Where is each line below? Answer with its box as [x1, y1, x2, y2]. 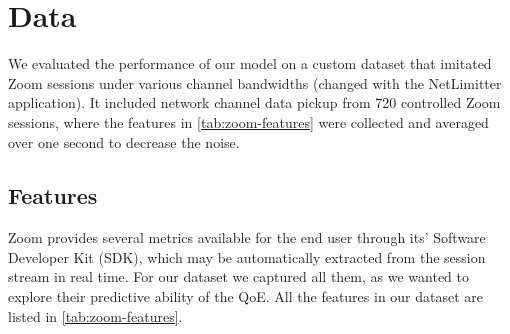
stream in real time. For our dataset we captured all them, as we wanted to [8, 266, 470, 287]
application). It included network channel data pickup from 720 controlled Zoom [8, 92, 501, 113]
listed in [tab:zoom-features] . [8, 305, 183, 326]
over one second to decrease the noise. [8, 131, 240, 152]
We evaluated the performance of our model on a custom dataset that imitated [8, 53, 492, 74]
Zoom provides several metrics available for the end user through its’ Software [8, 227, 486, 248]
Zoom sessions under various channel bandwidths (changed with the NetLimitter [8, 72, 502, 93]
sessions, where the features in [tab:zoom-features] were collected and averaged [8, 111, 489, 132]
